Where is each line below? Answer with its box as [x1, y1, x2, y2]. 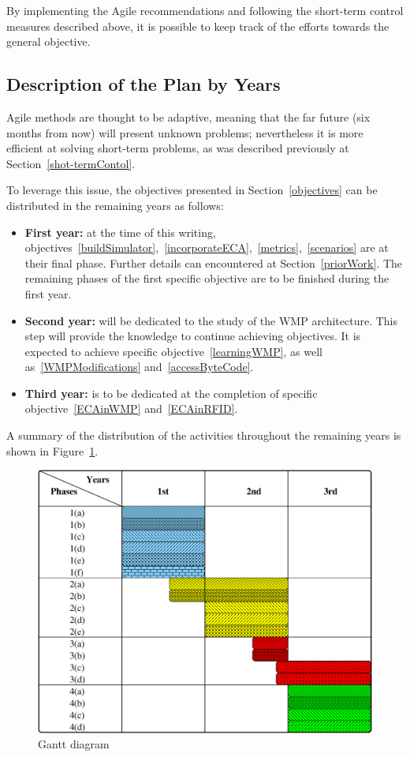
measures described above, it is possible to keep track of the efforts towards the [6, 17, 389, 34]
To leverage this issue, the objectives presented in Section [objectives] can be [6, 182, 378, 198]
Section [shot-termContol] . [6, 155, 136, 171]
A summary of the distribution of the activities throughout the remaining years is [6, 427, 401, 444]
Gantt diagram [38, 736, 110, 752]
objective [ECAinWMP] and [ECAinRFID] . [24, 400, 238, 417]
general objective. [6, 33, 91, 50]
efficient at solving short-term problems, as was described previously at [6, 140, 349, 156]
